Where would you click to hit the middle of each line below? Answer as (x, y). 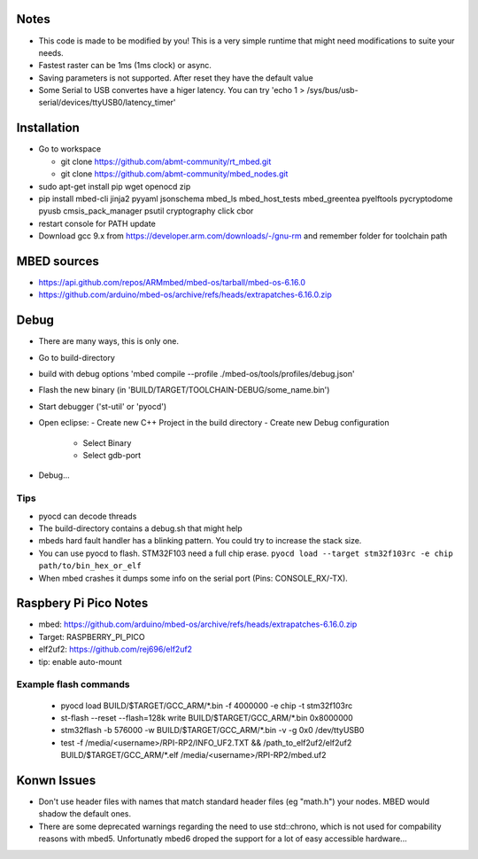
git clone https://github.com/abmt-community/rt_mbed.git (166, 161)
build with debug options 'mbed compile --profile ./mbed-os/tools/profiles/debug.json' (197, 374)
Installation (48, 128)
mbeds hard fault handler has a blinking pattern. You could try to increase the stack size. (200, 541)
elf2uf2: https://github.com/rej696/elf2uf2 (116, 649)
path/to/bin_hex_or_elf (90, 566)
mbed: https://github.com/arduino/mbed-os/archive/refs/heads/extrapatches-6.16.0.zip (198, 624)
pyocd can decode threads (88, 516)
